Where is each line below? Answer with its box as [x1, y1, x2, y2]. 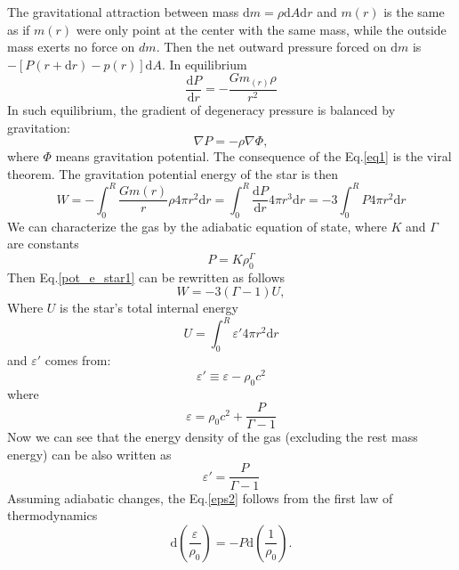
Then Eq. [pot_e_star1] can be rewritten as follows [7, 267, 286, 286]
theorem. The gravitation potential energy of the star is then [7, 164, 339, 183]
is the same [383, 3, 445, 20]
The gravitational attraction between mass [7, 3, 239, 20]
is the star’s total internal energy [59, 298, 239, 317]
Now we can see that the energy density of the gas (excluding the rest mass [7, 427, 418, 446]
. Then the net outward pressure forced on [156, 37, 387, 56]
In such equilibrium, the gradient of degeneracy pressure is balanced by [7, 100, 396, 118]
